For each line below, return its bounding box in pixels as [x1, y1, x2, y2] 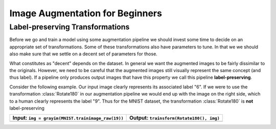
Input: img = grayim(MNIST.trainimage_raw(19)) [12, 114, 124, 121]
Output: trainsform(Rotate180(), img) [129, 114, 220, 121]
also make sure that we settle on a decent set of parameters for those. [9, 51, 158, 57]
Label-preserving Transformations [9, 22, 130, 31]
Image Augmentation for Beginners [9, 8, 162, 19]
